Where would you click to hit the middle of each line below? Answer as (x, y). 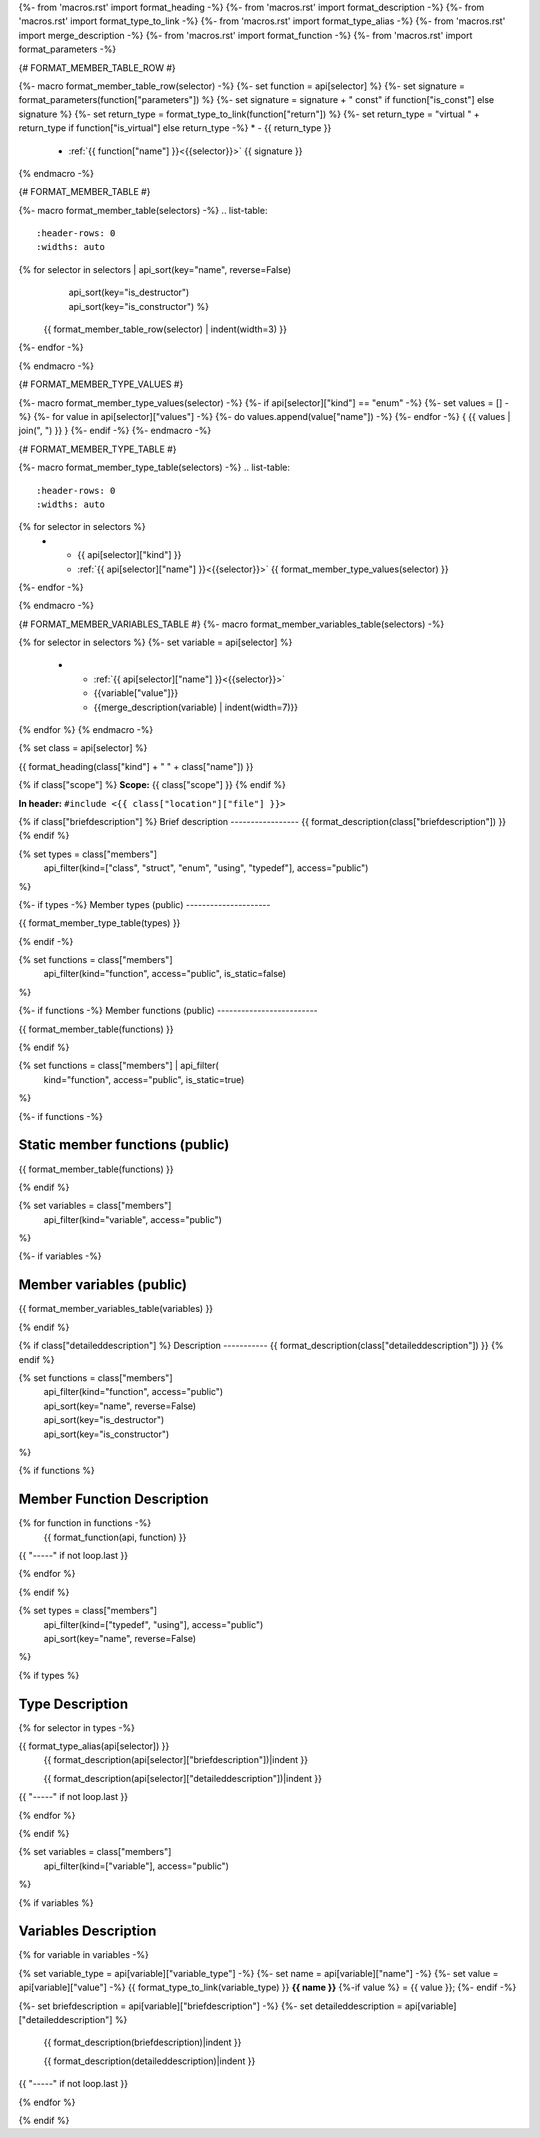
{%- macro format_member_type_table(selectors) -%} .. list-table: (154, 467)
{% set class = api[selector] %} (83, 748)
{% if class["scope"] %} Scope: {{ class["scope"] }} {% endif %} (152, 785)
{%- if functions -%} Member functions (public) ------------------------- (168, 1011)
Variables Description (87, 1931)
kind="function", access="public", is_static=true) (144, 1079)
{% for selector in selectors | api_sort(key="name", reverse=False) (155, 269)
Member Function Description (113, 1499)
